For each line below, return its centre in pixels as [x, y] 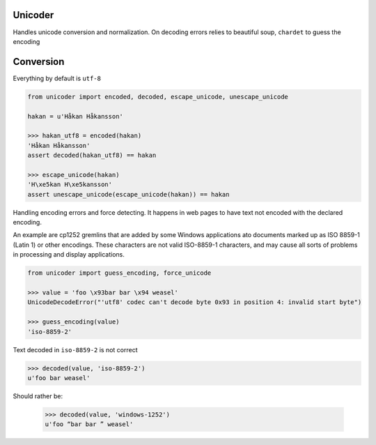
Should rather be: [38, 396]
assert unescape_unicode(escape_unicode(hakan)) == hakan [128, 194]
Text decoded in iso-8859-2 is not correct [75, 349]
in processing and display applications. [69, 255]
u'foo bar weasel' [59, 378]
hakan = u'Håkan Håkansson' [75, 116]
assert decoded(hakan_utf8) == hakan [92, 156]
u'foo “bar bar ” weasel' [89, 424]
